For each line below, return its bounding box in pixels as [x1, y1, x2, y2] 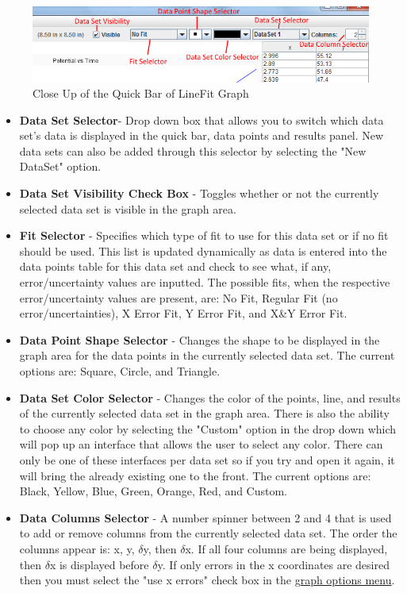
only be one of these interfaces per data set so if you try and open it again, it [19, 451, 395, 468]
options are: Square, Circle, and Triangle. [19, 363, 221, 379]
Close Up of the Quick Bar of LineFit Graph [33, 85, 249, 102]
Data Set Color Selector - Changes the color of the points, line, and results [19, 389, 401, 406]
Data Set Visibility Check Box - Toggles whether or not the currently [19, 185, 379, 202]
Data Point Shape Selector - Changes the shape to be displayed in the [19, 331, 380, 348]
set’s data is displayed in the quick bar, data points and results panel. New [19, 127, 384, 144]
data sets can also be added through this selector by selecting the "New [19, 142, 367, 159]
